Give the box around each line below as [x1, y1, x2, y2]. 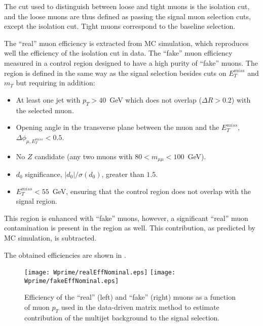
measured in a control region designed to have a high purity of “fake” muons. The [4, 57, 258, 68]
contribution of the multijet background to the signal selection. [24, 312, 220, 322]
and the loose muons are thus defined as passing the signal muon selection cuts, [4, 11, 251, 21]
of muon [24, 302, 50, 312]
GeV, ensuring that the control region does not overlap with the [52, 185, 251, 196]
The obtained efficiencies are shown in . [4, 249, 126, 260]
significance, [25, 168, 62, 179]
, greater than [101, 168, 144, 179]
